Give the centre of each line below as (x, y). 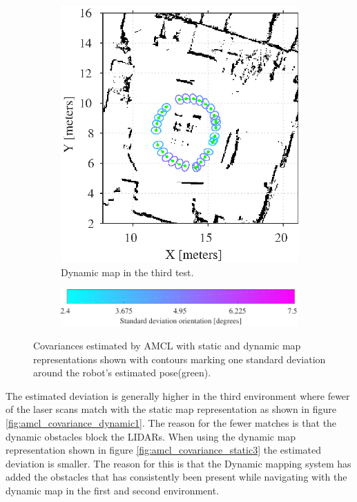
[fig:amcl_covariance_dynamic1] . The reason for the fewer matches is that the (171, 423)
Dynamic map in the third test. (127, 272)
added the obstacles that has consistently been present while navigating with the (176, 477)
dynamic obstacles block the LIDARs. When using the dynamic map (151, 436)
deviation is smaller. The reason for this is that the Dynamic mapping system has (178, 463)
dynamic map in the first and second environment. (113, 491)
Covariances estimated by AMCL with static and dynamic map (167, 346)
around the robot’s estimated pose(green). (122, 373)
